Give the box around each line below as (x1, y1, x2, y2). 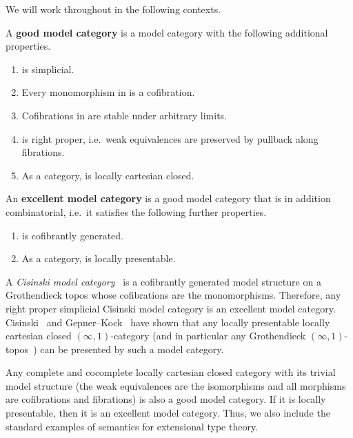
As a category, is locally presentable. (21, 251, 176, 266)
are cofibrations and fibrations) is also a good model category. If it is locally (6, 392, 326, 406)
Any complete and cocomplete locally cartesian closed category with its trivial (6, 365, 336, 379)
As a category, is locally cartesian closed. (21, 168, 194, 182)
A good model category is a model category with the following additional (6, 25, 328, 39)
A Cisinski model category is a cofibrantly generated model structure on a (6, 274, 321, 288)
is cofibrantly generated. (21, 228, 123, 242)
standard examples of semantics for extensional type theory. (6, 419, 259, 433)
